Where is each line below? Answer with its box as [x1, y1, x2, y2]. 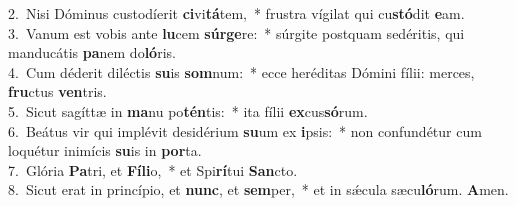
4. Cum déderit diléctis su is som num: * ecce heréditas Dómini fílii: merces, [8, 61, 475, 82]
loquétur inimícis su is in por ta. [8, 140, 202, 161]
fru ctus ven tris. [8, 81, 107, 102]
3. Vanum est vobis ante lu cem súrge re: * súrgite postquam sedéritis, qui [8, 22, 465, 43]
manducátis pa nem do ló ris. [8, 42, 176, 63]
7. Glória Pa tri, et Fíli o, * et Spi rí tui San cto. [8, 159, 298, 180]
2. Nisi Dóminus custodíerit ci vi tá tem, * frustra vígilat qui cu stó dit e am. [8, 3, 465, 23]
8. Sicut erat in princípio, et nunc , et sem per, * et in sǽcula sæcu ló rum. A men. [8, 179, 509, 200]
